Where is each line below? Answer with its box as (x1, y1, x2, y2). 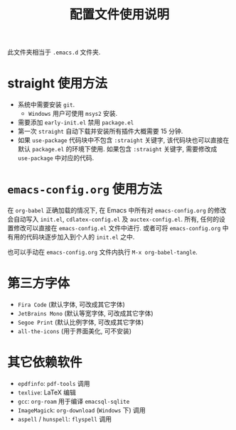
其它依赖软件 (7, 355, 83, 370)
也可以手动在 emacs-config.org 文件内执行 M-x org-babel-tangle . (7, 248, 198, 257)
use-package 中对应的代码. (17, 154, 95, 162)
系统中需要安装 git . (17, 100, 75, 109)
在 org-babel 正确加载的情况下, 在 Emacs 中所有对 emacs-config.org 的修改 (7, 206, 227, 215)
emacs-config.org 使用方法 (7, 181, 162, 198)
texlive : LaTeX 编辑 (17, 388, 76, 397)
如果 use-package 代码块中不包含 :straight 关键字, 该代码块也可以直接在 (17, 136, 230, 144)
